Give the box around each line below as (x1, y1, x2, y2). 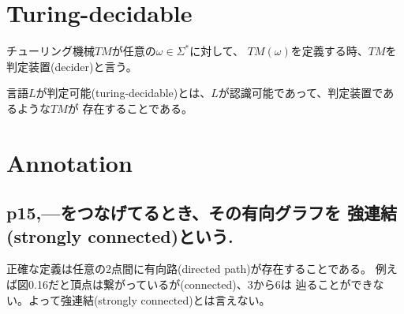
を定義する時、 (290, 43, 368, 59)
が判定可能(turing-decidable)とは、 (36, 84, 211, 101)
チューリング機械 (6, 43, 95, 59)
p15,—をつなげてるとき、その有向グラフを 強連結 (6, 200, 397, 225)
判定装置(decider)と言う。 (6, 58, 137, 74)
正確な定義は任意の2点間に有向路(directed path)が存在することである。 (6, 260, 372, 277)
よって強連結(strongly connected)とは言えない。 (28, 291, 271, 308)
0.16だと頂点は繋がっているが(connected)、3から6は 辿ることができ (28, 276, 373, 293)
